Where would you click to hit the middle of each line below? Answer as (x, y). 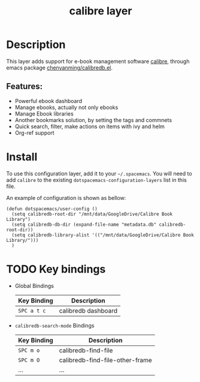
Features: (25, 87)
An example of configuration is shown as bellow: (66, 198)
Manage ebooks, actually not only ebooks (66, 107)
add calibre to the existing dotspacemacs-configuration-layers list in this (96, 180)
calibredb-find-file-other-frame (106, 360)
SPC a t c (32, 310)
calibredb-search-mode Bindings (54, 325)
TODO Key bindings (56, 269)
